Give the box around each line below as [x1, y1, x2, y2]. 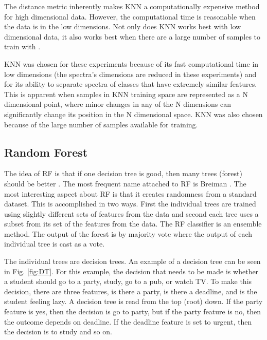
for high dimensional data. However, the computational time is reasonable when [4, 11, 256, 22]
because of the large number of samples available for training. [4, 119, 198, 129]
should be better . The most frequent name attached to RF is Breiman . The [4, 178, 246, 188]
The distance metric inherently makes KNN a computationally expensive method [4, 1, 260, 11]
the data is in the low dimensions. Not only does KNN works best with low [4, 21, 241, 32]
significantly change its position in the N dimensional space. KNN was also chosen [4, 108, 263, 119]
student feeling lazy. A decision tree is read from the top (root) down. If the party [4, 296, 263, 307]
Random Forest [4, 144, 88, 160]
